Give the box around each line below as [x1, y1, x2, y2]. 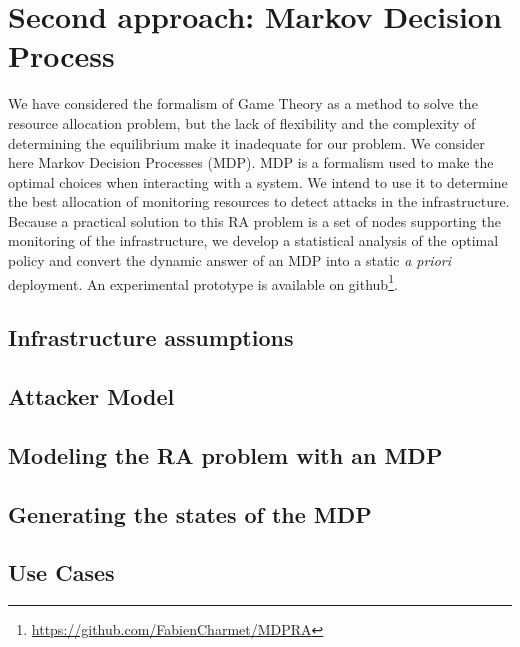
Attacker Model [8, 381, 175, 412]
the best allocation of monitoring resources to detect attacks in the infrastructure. [8, 191, 510, 212]
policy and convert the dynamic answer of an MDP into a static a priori [8, 250, 452, 271]
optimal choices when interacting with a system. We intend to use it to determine [8, 171, 508, 192]
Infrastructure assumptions [8, 322, 294, 353]
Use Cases [8, 557, 115, 588]
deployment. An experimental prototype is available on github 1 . [8, 270, 398, 294]
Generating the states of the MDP [8, 498, 372, 529]
